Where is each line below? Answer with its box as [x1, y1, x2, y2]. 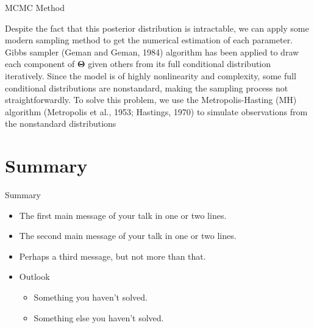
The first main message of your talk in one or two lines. [19, 209, 227, 221]
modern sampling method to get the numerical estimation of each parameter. [5, 34, 293, 46]
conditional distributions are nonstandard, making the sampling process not [5, 81, 288, 94]
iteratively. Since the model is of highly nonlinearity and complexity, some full [5, 69, 296, 82]
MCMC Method [5, 1, 65, 13]
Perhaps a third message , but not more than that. [19, 249, 206, 262]
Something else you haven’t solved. [34, 311, 164, 324]
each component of [5, 57, 75, 70]
